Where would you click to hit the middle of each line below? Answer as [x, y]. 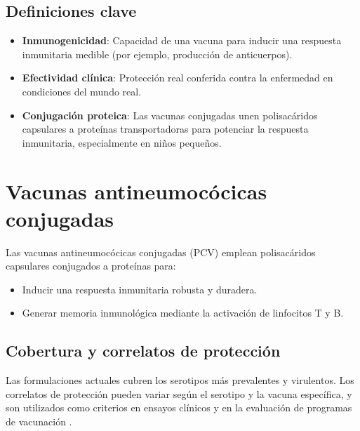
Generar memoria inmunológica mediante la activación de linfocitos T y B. [183, 313]
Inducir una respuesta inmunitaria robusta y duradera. [140, 289]
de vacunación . [39, 422]
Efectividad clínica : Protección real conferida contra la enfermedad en [178, 78]
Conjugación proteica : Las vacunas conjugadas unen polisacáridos [170, 115]
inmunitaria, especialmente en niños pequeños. [122, 142]
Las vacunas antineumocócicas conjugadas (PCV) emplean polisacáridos [161, 252]
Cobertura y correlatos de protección [143, 351]
